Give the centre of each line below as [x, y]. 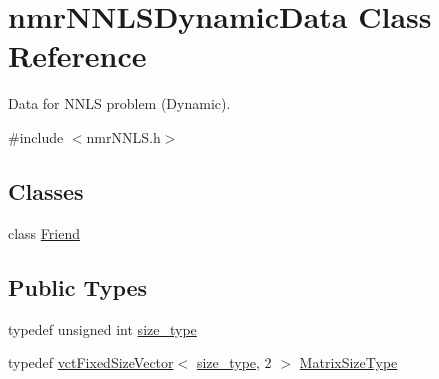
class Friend [44, 232]
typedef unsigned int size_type [102, 328]
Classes [46, 190]
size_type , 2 [234, 362]
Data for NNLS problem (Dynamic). [119, 103]
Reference [77, 55]
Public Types [78, 286]
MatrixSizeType [348, 362]
